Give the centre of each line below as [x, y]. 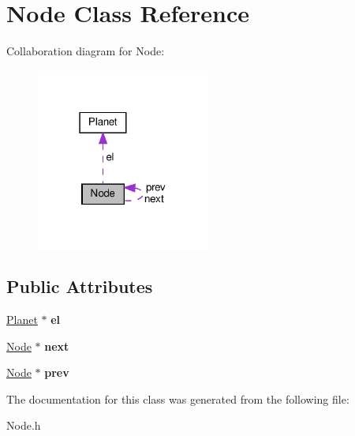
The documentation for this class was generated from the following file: [178, 398]
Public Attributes [80, 286]
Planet [22, 319]
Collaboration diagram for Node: [86, 51]
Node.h [24, 425]
